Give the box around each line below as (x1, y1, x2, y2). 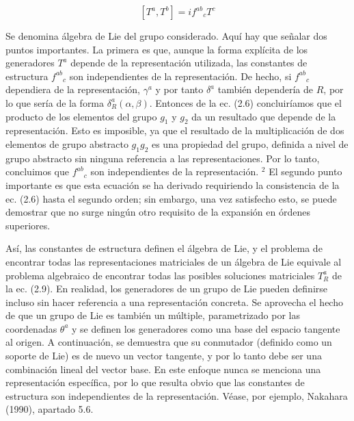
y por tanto (155, 82, 204, 97)
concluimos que (5, 164, 70, 179)
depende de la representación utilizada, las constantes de (70, 55, 308, 70)
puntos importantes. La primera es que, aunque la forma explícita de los (5, 42, 308, 56)
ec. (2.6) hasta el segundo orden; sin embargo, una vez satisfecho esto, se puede (5, 191, 337, 205)
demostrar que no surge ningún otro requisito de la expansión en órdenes (5, 205, 310, 219)
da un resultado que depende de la (191, 109, 336, 123)
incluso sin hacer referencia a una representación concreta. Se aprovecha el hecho (5, 294, 343, 309)
